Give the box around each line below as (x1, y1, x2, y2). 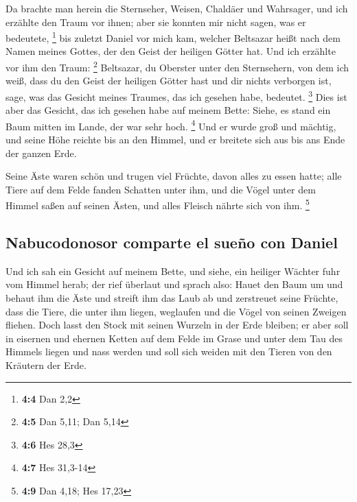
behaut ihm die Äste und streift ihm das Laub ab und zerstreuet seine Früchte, (5, 290, 338, 304)
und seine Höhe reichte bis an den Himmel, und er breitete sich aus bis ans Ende (5, 132, 345, 146)
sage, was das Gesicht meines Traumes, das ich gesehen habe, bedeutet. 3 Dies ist (5, 87, 347, 104)
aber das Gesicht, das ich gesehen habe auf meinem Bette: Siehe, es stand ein (5, 103, 331, 117)
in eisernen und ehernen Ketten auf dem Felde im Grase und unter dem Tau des (5, 331, 343, 345)
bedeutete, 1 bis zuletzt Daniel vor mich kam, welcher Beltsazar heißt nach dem (5, 29, 341, 45)
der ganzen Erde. (5, 145, 77, 160)
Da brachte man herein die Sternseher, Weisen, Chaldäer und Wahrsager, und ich (5, 1, 348, 15)
